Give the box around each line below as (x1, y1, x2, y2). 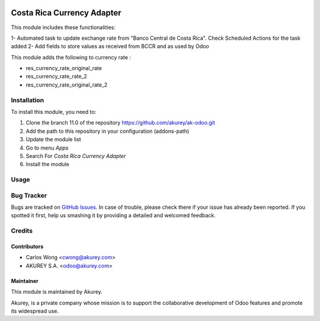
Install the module (25, 161, 69, 168)
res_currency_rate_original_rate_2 (25, 81, 108, 88)
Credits (11, 227, 33, 235)
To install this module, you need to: (11, 109, 97, 115)
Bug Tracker (11, 191, 47, 199)
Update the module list (25, 136, 81, 143)
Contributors (11, 243, 44, 250)
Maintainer (11, 277, 39, 284)
